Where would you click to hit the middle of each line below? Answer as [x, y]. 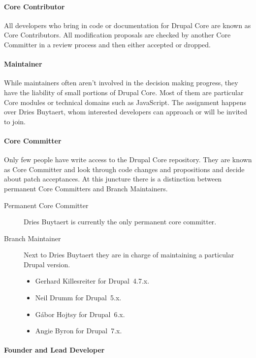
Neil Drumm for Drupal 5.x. [78, 298]
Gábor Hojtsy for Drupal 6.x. [80, 314]
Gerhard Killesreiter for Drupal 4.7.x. [92, 281]
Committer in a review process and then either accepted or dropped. [107, 44]
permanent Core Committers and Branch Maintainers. [86, 188]
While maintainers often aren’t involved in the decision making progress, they [121, 83]
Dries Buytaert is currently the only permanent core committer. [120, 222]
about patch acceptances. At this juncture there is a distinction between [113, 179]
